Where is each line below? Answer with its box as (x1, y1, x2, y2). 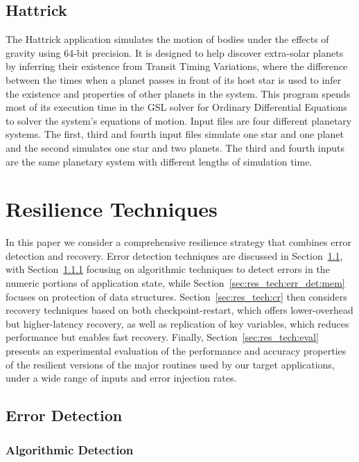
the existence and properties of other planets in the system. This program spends (6, 86, 351, 100)
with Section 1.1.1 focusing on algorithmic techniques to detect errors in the (6, 262, 330, 276)
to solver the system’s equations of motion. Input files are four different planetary (6, 113, 352, 127)
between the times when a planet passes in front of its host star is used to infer (6, 72, 342, 87)
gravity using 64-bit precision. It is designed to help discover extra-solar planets (6, 45, 344, 60)
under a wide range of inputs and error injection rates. (6, 371, 237, 385)
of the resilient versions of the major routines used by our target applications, (6, 357, 335, 371)
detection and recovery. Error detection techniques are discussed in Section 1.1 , (6, 248, 343, 263)
